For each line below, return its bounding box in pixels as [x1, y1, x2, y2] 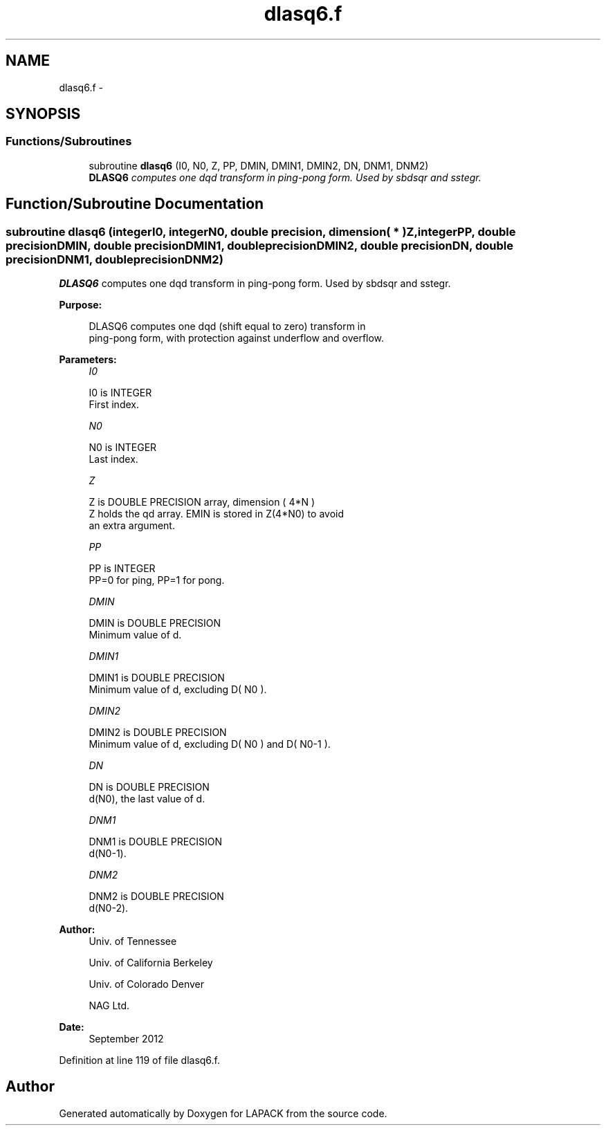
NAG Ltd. [89, 1000, 130, 1012]
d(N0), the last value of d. [89, 793, 205, 805]
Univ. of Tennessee [89, 935, 177, 948]
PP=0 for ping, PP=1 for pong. [89, 574, 225, 587]
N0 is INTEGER [89, 441, 157, 454]
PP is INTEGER [89, 562, 156, 575]
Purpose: [59, 299, 102, 311]
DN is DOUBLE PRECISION [89, 781, 210, 793]
